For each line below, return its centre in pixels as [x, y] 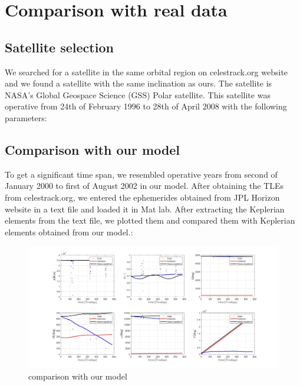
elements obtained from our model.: [69, 232]
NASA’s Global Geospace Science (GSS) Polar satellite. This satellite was [138, 94]
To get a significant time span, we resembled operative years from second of [141, 174]
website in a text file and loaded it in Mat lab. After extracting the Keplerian [145, 209]
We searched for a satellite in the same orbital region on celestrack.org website [146, 71]
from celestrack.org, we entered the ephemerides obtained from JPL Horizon [142, 197]
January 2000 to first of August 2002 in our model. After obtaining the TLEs [144, 186]
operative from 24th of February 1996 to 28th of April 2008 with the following [146, 106]
